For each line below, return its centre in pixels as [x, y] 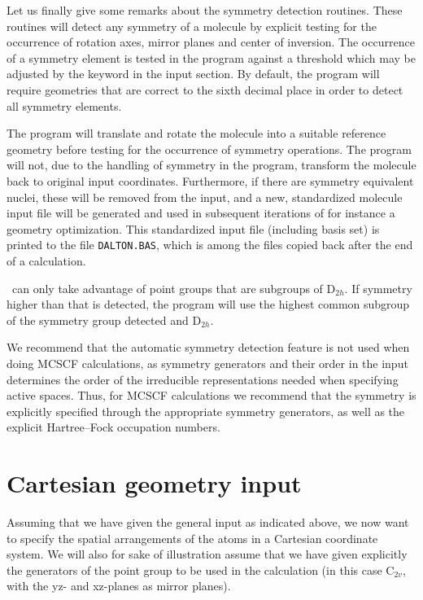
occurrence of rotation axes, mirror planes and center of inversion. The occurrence [211, 42]
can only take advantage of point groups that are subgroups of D [174, 288]
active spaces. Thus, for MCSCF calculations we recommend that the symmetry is [211, 395]
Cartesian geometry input [154, 483]
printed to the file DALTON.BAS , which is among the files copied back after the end [210, 245]
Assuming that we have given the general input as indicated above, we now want [208, 522]
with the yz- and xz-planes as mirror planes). [119, 586]
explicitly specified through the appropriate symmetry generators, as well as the [206, 411]
